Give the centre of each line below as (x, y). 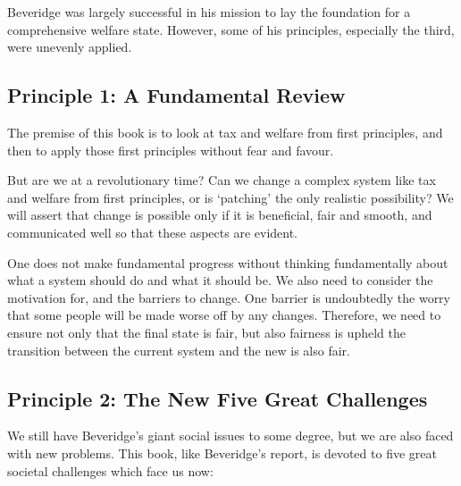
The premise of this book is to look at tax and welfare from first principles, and (225, 132)
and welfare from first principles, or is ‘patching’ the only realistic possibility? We (230, 197)
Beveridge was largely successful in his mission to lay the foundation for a (209, 12)
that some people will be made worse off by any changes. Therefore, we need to (224, 315)
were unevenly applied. (70, 47)
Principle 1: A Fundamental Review (176, 95)
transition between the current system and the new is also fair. (179, 350)
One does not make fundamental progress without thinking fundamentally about (228, 262)
